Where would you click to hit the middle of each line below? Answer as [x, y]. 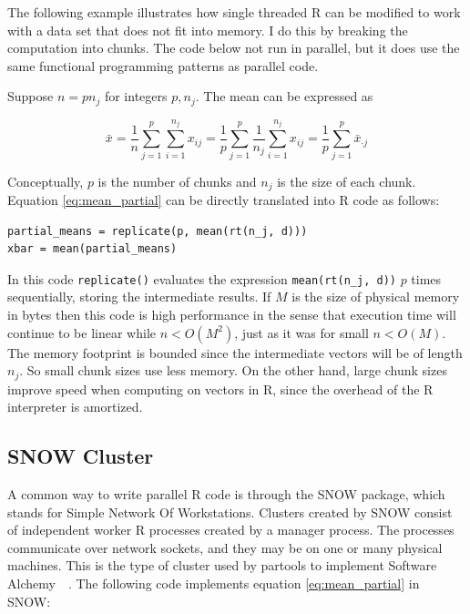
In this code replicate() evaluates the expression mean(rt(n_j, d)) [202, 278]
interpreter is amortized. [75, 407]
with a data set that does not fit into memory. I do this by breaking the [208, 30]
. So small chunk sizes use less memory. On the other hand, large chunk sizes [233, 370]
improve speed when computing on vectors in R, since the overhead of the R [220, 389]
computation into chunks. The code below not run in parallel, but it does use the [234, 48]
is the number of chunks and [177, 181]
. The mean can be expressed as [284, 96]
